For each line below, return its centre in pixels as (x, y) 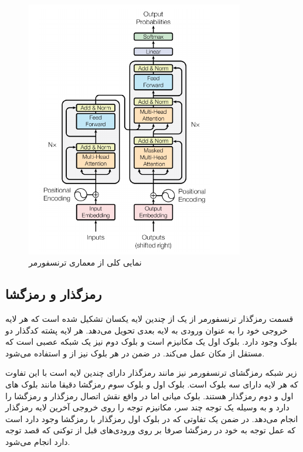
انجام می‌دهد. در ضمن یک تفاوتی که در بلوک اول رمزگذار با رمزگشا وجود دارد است (152, 418)
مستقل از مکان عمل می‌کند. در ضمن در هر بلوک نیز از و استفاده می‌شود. (135, 353)
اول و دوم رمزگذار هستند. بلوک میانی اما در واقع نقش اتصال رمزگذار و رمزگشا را (149, 395)
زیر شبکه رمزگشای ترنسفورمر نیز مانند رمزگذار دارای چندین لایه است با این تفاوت (151, 373)
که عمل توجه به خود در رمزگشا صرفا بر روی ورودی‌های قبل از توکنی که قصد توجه (151, 430)
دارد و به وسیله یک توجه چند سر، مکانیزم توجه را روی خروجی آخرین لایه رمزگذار (147, 407)
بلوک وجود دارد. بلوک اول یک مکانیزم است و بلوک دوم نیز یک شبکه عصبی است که (151, 341)
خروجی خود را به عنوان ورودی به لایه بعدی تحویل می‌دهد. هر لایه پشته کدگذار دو (147, 330)
